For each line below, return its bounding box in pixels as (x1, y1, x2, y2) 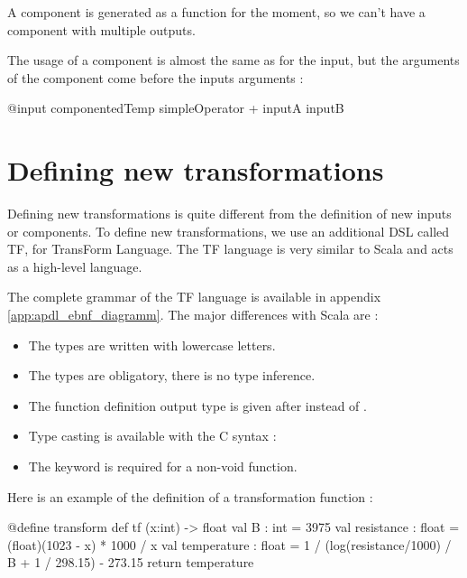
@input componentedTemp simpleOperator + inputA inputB (7, 98, 344, 117)
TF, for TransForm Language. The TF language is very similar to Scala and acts (7, 239, 453, 258)
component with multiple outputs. (7, 20, 196, 39)
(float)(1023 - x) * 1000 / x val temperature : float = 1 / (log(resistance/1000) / (7, 535, 452, 554)
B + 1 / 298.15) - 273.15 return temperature (7, 553, 254, 572)
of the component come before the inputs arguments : (7, 68, 304, 87)
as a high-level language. (7, 256, 142, 275)
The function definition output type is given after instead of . (28, 396, 367, 415)
